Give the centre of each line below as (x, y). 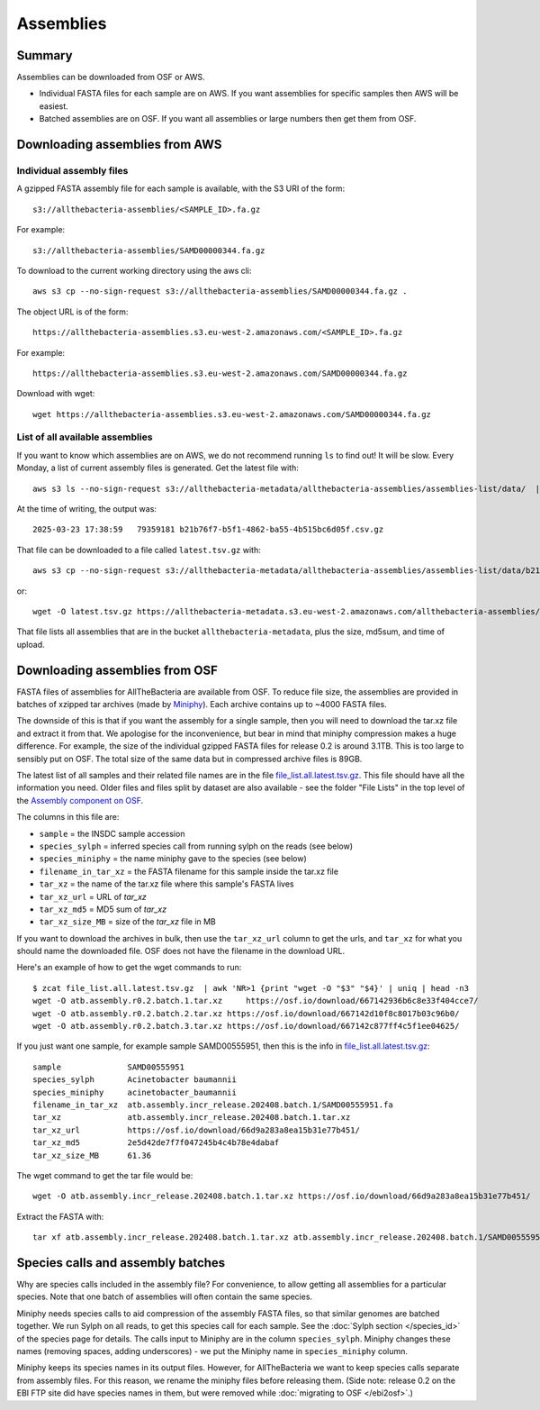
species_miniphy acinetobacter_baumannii (135, 1092)
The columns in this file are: (68, 817)
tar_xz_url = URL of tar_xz (93, 896)
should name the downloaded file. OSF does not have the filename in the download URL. (181, 951)
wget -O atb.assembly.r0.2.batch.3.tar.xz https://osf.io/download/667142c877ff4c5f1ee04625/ (246, 1026)
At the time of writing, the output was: (87, 509)
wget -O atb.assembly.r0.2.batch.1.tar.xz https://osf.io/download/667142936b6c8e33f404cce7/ (256, 1001)
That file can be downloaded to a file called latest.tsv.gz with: (139, 550)
